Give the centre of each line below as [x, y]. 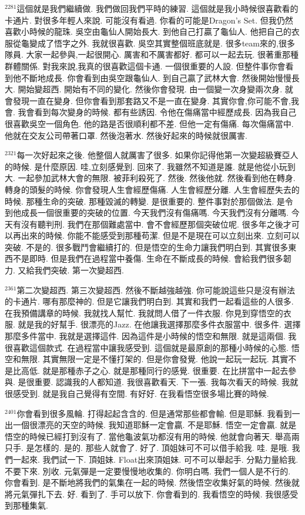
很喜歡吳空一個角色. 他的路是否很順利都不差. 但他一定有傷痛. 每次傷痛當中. [149, 123]
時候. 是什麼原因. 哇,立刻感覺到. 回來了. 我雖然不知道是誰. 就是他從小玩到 [154, 166]
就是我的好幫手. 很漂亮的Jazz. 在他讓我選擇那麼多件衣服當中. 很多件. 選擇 [159, 324]
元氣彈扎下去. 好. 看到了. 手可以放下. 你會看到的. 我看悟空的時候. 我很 [147, 494]
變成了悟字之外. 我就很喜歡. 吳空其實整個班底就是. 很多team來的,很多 [162, 43]
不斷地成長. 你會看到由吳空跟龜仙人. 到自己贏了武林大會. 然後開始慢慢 [156, 77]
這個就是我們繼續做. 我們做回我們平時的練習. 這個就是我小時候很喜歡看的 [157, 8]
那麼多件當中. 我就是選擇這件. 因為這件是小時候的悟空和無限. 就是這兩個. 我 [151, 336]
